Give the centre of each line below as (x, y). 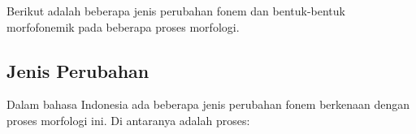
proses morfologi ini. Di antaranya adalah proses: (128, 120)
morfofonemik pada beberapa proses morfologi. (123, 26)
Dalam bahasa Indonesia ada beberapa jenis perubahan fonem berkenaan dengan (208, 104)
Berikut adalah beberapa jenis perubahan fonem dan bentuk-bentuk (176, 11)
